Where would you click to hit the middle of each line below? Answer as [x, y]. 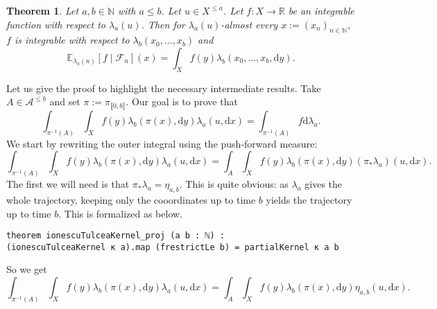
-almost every [249, 24]
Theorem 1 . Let [43, 10]
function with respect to [56, 24]
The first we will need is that [68, 184]
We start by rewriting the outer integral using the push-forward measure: [162, 143]
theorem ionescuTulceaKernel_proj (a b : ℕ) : [115, 236]
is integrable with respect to [72, 40]
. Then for [163, 24]
